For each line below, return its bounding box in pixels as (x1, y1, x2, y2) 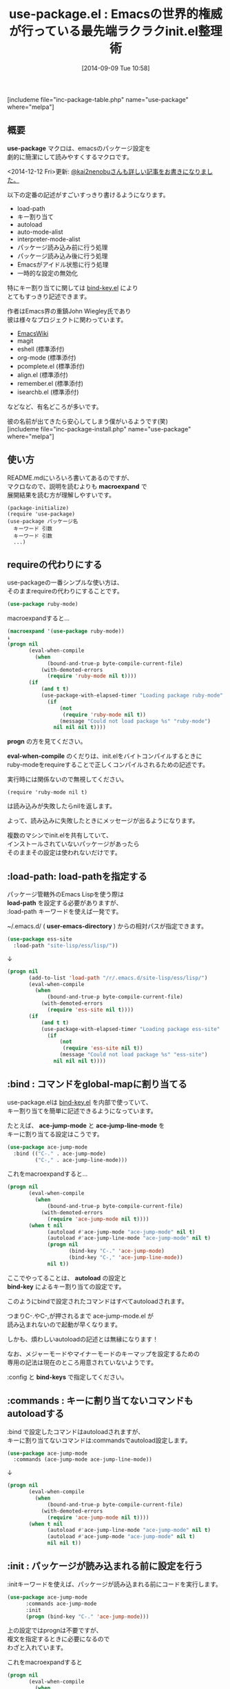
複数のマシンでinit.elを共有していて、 (7, 831, 112, 839)
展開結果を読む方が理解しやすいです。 (7, 491, 116, 499)
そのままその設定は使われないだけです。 (7, 848, 121, 857)
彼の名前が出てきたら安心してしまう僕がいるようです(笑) (7, 417, 169, 425)
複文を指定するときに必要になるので (7, 1635, 110, 1644)
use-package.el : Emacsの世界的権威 (9, 6, 222, 22)
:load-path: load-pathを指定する (7, 870, 147, 882)
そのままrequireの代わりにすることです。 (7, 587, 123, 595)
